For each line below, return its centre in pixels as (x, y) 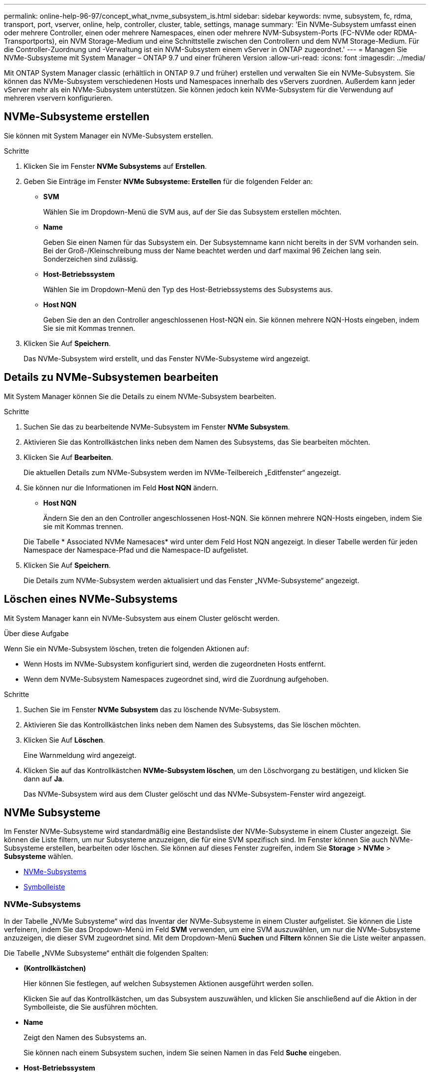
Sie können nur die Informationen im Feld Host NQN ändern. (121, 487)
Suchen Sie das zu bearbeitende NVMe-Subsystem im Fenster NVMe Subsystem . (157, 427)
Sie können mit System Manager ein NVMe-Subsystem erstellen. (109, 135)
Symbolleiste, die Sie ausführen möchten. (91, 1007)
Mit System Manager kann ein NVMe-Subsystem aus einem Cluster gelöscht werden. (142, 618)
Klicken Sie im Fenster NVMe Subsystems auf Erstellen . (115, 166)
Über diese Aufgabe (36, 633)
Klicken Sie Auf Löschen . (64, 740)
